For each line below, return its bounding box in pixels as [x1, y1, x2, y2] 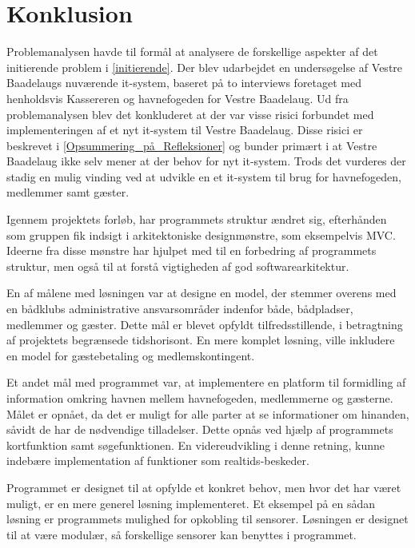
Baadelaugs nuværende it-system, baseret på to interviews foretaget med [6, 74, 362, 91]
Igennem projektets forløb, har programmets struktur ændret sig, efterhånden [6, 211, 387, 228]
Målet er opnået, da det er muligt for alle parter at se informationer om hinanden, [6, 405, 409, 422]
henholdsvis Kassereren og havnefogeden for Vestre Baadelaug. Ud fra [6, 89, 349, 106]
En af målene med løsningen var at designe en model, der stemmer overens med [6, 284, 397, 301]
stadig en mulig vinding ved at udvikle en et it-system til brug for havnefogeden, [6, 168, 401, 185]
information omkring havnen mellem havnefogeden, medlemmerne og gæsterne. [6, 390, 393, 406]
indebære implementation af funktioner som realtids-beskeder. [6, 452, 309, 469]
